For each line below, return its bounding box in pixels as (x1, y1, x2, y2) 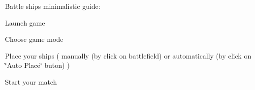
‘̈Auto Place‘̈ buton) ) (5, 60, 70, 70)
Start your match (5, 76, 57, 87)
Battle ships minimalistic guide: (5, 1, 100, 11)
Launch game (5, 17, 45, 28)
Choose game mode (5, 34, 64, 44)
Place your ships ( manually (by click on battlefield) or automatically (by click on (5, 50, 252, 60)
